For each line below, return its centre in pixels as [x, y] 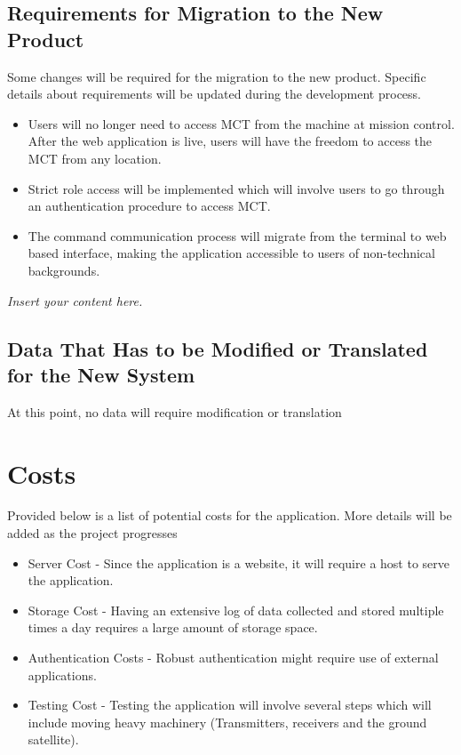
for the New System [101, 374]
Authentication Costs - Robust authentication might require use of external [233, 657]
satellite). [53, 739]
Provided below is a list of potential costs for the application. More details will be [230, 515]
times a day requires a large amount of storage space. [173, 627]
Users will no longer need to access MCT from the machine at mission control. [241, 123]
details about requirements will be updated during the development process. [214, 94]
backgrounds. [64, 270]
